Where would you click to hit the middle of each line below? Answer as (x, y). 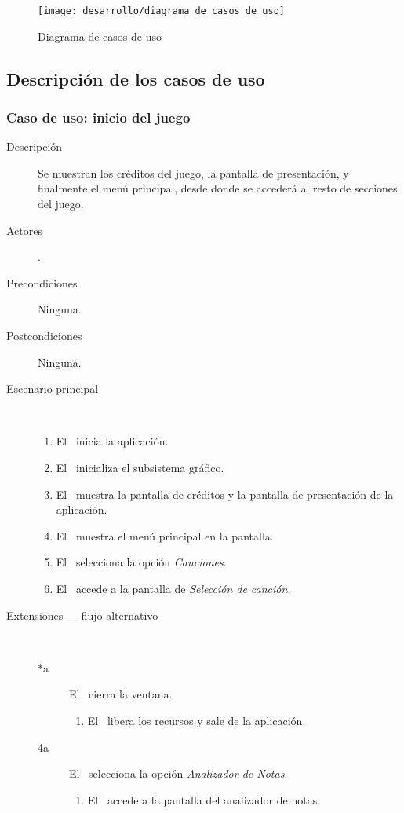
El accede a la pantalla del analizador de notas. (204, 799)
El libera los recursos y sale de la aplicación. (197, 720)
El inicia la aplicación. (112, 441)
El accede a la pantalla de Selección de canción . (173, 588)
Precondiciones (42, 282)
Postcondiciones (44, 335)
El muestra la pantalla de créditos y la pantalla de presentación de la (225, 494)
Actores (24, 230)
